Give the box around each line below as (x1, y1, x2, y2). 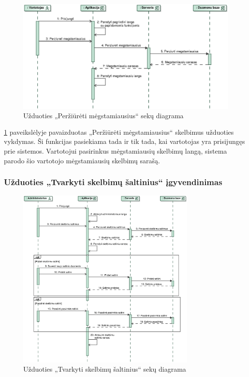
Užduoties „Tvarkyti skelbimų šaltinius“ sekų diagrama (23, 364, 186, 374)
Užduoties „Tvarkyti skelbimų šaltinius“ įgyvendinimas (4, 176, 222, 188)
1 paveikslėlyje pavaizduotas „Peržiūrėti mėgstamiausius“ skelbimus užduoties (4, 126, 234, 137)
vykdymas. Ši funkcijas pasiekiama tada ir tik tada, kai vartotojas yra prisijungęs (4, 136, 245, 146)
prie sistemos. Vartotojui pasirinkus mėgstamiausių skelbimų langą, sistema (4, 145, 227, 156)
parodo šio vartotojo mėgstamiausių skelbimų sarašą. (4, 155, 160, 165)
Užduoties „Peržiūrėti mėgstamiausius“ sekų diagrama (23, 110, 184, 121)
